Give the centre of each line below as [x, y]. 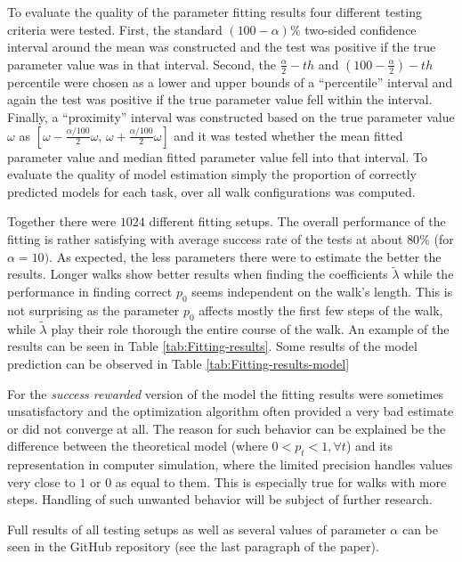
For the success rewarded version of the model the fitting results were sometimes [226, 393]
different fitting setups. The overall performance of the [297, 221]
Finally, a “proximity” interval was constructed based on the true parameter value [231, 116]
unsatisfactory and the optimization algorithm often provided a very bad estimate [231, 411]
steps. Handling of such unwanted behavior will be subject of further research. [220, 499]
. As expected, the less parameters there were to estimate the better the [245, 256]
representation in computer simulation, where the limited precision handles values [230, 464]
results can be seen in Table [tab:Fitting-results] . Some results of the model [212, 346]
